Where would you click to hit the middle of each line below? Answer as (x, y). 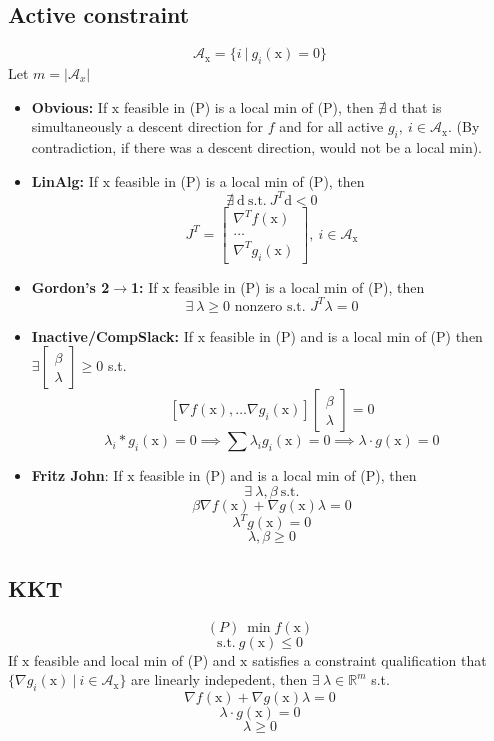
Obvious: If (69, 106)
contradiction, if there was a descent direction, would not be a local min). (257, 146)
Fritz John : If (77, 475)
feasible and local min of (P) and (135, 659)
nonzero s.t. (270, 306)
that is (421, 106)
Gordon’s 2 (70, 286)
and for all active (331, 126)
